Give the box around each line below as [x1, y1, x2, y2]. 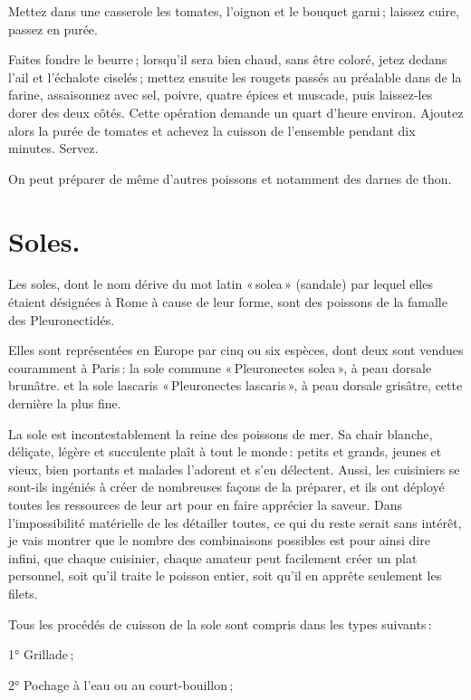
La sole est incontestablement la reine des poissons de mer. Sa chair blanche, [8, 424, 433, 443]
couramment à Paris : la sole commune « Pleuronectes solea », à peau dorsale [8, 358, 432, 377]
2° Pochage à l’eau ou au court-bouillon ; [8, 675, 234, 694]
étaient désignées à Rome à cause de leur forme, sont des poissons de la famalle [8, 292, 447, 312]
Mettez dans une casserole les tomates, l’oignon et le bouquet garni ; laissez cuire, [8, 2, 459, 20]
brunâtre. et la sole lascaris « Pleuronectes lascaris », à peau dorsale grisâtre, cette [8, 376, 463, 395]
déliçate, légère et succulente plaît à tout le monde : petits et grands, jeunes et [8, 442, 442, 461]
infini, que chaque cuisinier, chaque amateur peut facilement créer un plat [8, 548, 418, 567]
